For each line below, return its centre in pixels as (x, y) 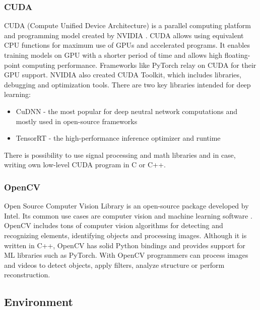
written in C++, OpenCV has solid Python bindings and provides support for (125, 245)
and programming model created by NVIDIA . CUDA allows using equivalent (124, 35)
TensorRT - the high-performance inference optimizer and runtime (118, 138)
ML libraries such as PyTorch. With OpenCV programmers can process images (126, 255)
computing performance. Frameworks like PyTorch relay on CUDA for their (139, 65)
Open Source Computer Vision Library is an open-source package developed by (126, 206)
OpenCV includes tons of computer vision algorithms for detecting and (114, 225)
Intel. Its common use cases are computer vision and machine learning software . (128, 215)
